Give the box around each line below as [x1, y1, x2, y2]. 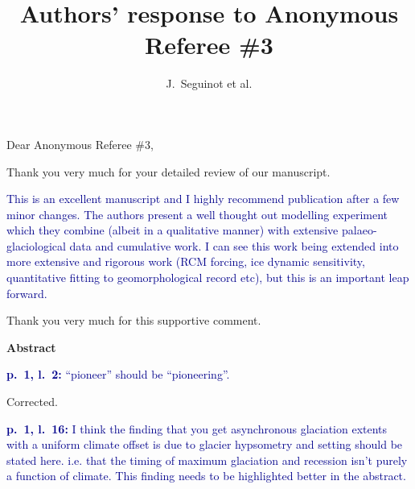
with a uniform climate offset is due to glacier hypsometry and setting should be [6, 436, 403, 453]
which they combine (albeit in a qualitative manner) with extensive [6, 222, 339, 238]
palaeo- [342, 222, 377, 238]
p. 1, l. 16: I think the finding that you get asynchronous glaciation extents [6, 420, 388, 437]
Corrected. [6, 393, 58, 410]
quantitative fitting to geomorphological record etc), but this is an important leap [6, 269, 409, 286]
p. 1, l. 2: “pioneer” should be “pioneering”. [6, 366, 230, 383]
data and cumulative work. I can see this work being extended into [69, 237, 399, 254]
